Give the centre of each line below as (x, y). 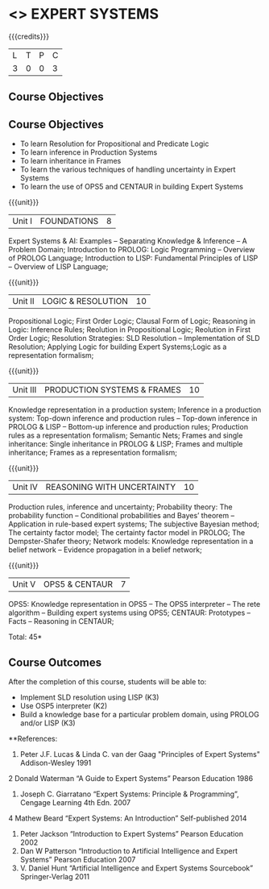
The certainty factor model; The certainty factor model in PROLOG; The (127, 533)
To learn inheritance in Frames (70, 161)
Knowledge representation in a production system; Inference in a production (135, 410)
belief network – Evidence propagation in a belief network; (106, 550)
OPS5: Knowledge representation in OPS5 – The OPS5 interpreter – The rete (134, 604)
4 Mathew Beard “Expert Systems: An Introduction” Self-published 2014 (128, 818)
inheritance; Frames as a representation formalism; (93, 453)
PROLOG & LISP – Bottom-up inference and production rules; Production (128, 427)
